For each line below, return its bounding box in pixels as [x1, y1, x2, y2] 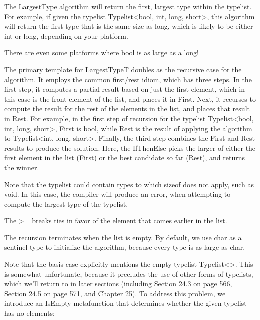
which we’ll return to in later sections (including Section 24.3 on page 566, [4, 278, 232, 289]
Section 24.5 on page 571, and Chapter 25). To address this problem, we [4, 288, 226, 298]
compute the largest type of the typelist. [4, 198, 128, 209]
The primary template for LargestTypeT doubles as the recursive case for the [4, 64, 242, 74]
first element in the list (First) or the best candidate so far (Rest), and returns [4, 152, 245, 163]
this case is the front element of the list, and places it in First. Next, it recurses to [4, 93, 256, 104]
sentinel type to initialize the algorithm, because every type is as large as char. [4, 242, 245, 252]
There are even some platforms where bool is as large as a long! [4, 47, 199, 58]
